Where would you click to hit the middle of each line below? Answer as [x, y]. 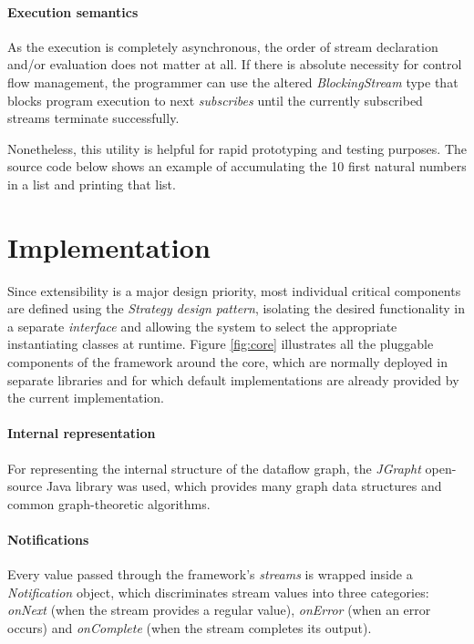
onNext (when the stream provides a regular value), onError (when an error [219, 610]
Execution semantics [73, 11]
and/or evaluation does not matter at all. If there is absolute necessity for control [235, 64]
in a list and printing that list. [92, 184]
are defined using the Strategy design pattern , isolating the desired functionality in [236, 308]
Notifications [48, 539]
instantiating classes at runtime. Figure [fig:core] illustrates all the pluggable [221, 344]
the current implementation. [86, 398]
